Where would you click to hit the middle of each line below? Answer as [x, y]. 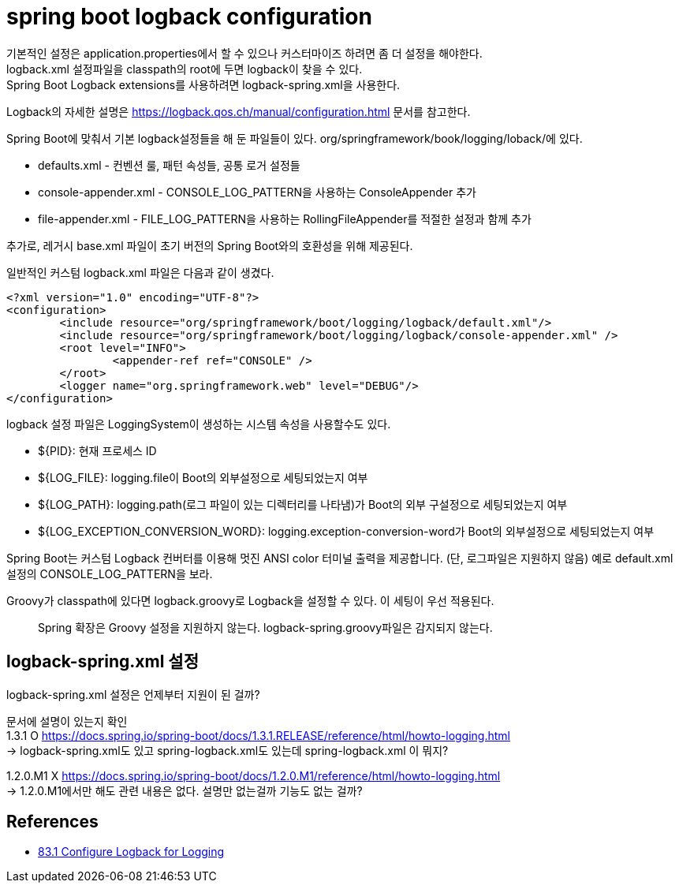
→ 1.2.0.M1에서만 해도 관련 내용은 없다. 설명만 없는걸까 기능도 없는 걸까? [185, 790]
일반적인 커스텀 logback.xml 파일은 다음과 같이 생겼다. [140, 272]
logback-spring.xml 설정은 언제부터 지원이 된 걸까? [133, 694]
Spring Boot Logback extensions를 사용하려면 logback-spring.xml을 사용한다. [203, 84]
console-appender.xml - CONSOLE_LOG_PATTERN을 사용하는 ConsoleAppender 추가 [257, 192]
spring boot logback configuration [189, 17]
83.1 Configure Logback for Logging [131, 852]
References [52, 822]
